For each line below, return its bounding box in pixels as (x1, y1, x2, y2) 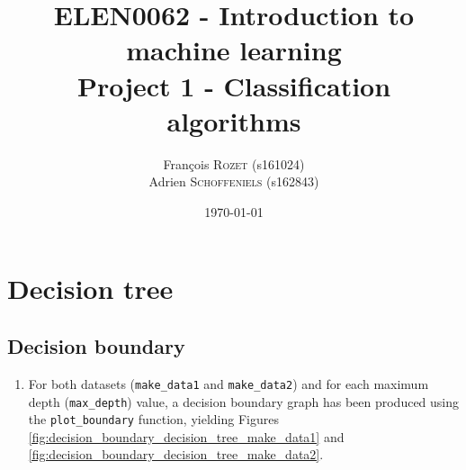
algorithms (166, 102, 301, 139)
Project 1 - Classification (76, 67, 391, 104)
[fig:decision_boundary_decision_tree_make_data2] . (28, 445, 324, 464)
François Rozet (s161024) (163, 154, 305, 173)
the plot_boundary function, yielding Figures (28, 410, 279, 429)
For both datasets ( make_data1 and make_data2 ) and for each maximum (28, 374, 429, 393)
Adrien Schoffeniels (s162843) (148, 172, 319, 191)
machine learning (126, 32, 342, 68)
